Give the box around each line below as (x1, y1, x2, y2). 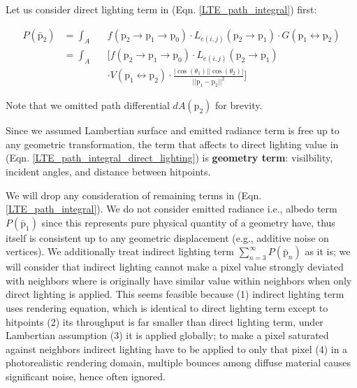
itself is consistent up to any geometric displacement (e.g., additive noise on (6, 230, 329, 245)
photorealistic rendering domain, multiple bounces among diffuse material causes (6, 355, 351, 370)
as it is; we (305, 244, 351, 259)
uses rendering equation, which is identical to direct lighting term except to (6, 301, 328, 315)
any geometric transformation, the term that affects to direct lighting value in (6, 136, 339, 151)
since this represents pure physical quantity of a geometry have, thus (41, 215, 335, 229)
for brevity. (214, 98, 263, 113)
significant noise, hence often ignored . (6, 369, 166, 384)
